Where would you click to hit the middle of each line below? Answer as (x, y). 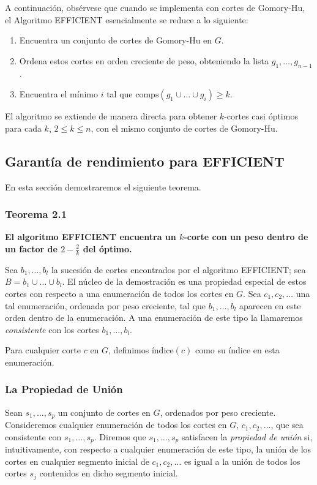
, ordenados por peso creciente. (218, 412)
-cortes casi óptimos (261, 116)
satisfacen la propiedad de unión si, (247, 436)
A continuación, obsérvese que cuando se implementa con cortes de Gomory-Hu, (155, 7)
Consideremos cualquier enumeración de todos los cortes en (116, 425)
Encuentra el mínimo (58, 94)
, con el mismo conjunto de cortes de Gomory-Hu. (184, 128)
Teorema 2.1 (36, 214)
